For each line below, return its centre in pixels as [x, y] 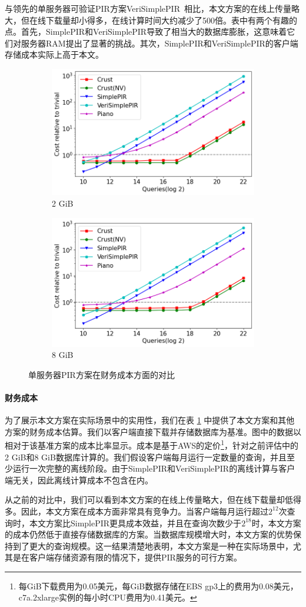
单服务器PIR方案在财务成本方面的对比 [102, 374]
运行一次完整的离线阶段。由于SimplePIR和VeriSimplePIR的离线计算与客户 [154, 468]
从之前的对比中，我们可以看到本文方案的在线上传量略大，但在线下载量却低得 [153, 500]
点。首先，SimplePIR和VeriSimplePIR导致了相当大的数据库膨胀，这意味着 [146, 31]
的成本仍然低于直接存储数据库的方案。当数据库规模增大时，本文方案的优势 [149, 534]
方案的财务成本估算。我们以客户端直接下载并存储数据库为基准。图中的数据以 [153, 431]
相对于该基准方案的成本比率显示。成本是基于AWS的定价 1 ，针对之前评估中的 [152, 444]
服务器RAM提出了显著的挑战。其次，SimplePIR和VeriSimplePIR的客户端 [159, 43]
